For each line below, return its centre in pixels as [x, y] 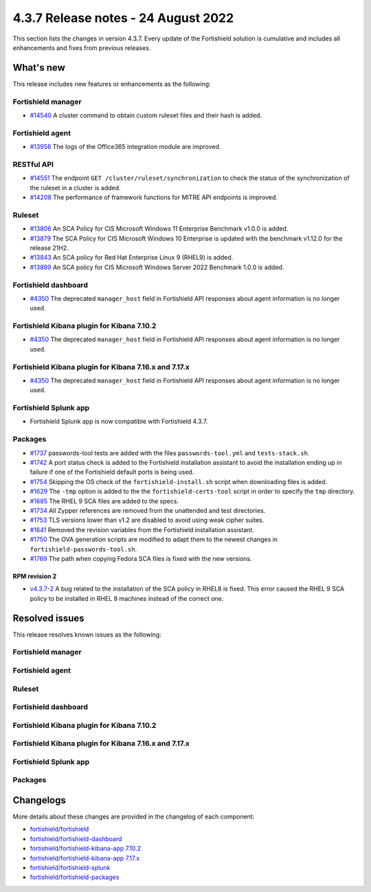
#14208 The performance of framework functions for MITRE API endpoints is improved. [154, 197]
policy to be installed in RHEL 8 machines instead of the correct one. [127, 598]
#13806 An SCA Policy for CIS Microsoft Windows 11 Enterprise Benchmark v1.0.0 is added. [159, 229]
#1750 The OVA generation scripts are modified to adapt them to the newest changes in [154, 540]
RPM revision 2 [35, 576]
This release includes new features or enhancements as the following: [112, 84]
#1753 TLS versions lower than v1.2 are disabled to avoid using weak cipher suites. [147, 520]
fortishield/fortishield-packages [75, 877]
